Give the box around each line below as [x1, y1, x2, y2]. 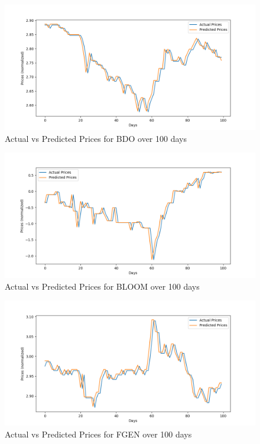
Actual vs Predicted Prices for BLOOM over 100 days [5, 280, 200, 292]
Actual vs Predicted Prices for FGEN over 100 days [5, 427, 192, 440]
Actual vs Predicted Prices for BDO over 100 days [5, 132, 187, 144]
